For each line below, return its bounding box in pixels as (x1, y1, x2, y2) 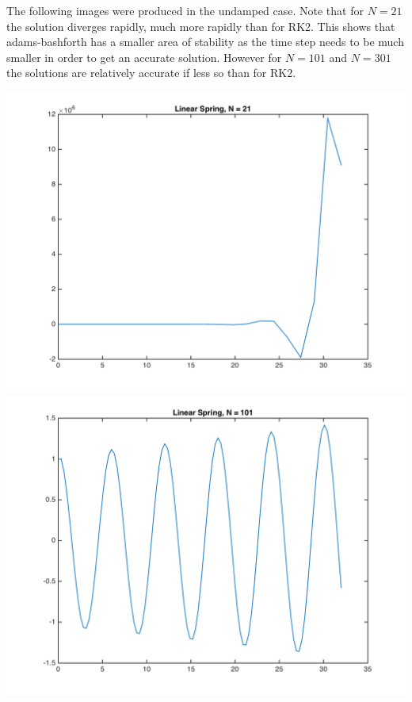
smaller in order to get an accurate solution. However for (6, 48, 282, 65)
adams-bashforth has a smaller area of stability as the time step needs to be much (6, 33, 404, 50)
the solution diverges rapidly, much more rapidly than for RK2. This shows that (6, 17, 395, 34)
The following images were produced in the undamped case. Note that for (6, 2, 364, 18)
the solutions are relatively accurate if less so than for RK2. (6, 64, 296, 81)
